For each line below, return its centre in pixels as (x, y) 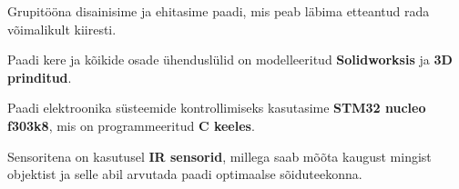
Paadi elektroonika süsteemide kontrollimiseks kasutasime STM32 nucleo (217, 108)
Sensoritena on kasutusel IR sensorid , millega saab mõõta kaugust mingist (219, 156)
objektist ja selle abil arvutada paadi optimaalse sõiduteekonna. (185, 174)
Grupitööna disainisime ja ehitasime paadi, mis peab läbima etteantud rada (219, 11)
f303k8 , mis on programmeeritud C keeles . (131, 125)
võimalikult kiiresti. (62, 29)
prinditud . (40, 77)
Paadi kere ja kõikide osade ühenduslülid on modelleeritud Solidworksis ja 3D (230, 60)
